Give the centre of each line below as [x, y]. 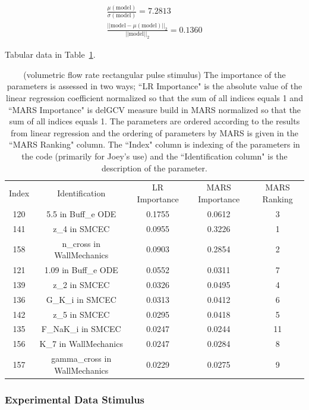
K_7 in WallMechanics [81, 344]
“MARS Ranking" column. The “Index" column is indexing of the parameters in [154, 144]
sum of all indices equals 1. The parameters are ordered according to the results [154, 121]
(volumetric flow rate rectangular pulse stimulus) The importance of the [154, 74]
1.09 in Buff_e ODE [81, 269]
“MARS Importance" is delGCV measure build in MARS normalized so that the [154, 109]
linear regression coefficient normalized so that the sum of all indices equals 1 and [154, 98]
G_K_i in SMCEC [81, 299]
